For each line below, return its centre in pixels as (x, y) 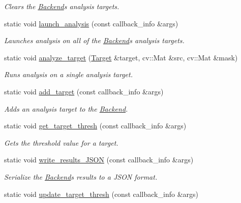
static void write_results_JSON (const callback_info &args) (99, 160)
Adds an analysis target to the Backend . (66, 108)
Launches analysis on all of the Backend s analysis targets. (94, 40)
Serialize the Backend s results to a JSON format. (81, 176)
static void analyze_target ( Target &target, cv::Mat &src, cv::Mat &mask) (121, 57)
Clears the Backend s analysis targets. (62, 6)
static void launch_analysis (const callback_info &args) (91, 23)
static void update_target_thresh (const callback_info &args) (101, 194)
